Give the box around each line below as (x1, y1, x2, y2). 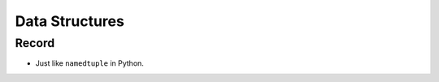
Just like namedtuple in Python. (35, 58, 144, 68)
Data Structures (15, 12, 125, 30)
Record (15, 36, 55, 50)
